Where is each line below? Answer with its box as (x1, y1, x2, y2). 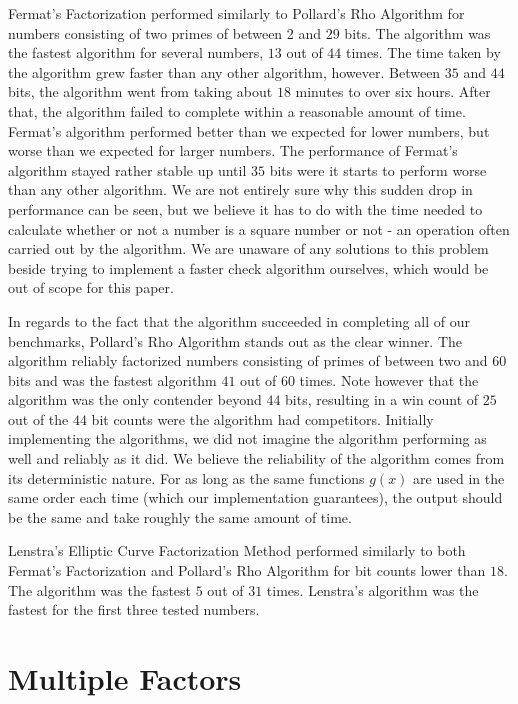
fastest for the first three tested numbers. (8, 599, 260, 620)
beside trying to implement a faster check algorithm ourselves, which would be (8, 257, 489, 278)
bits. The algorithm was (344, 22, 491, 43)
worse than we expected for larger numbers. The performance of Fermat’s (8, 140, 458, 161)
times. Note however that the (299, 369, 479, 390)
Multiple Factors (8, 658, 242, 698)
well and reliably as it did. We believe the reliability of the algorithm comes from (8, 448, 505, 469)
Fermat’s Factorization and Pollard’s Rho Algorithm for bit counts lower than (8, 560, 486, 581)
